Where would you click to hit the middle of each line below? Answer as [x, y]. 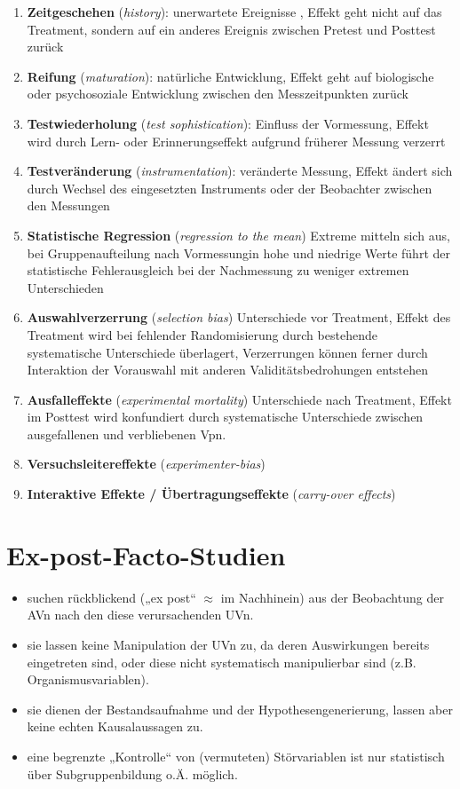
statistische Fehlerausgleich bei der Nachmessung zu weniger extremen [218, 270]
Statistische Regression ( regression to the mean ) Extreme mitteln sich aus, [238, 235]
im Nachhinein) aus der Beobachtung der [332, 597]
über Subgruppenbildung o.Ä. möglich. [132, 773]
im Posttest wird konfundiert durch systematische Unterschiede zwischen [225, 417]
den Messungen [68, 205]
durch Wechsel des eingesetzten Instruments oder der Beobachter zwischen [230, 188]
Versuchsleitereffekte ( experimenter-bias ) [146, 464]
